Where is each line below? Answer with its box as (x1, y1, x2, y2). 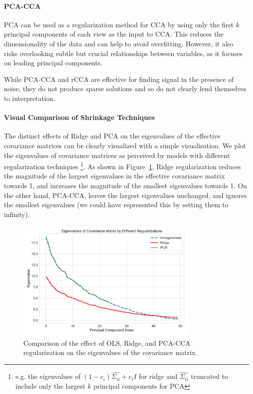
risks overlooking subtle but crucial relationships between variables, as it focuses (4, 48, 243, 58)
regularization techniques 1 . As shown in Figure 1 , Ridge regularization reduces (4, 160, 241, 171)
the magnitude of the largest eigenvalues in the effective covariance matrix (4, 171, 225, 181)
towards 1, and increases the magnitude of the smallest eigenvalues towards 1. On (4, 180, 247, 190)
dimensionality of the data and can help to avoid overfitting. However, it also (4, 38, 234, 48)
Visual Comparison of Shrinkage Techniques (4, 112, 155, 122)
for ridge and (139, 371, 178, 381)
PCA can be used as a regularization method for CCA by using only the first (4, 19, 234, 29)
